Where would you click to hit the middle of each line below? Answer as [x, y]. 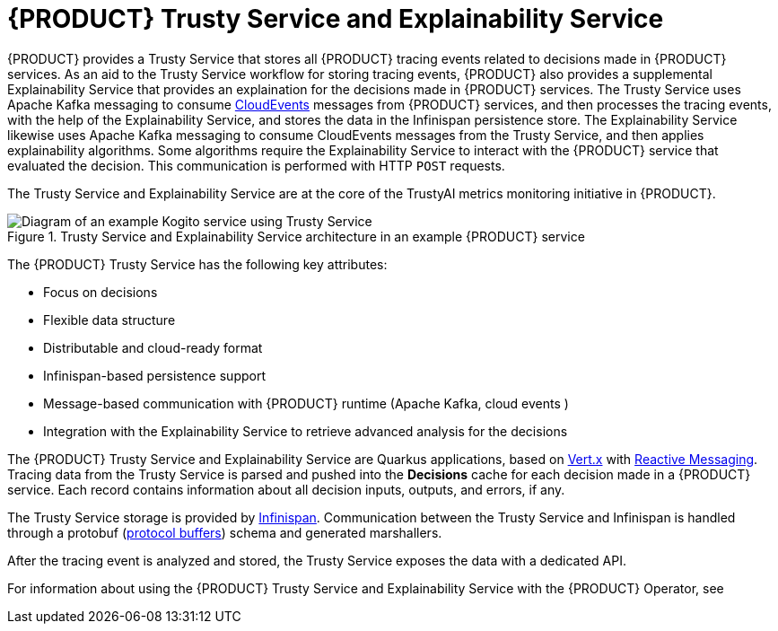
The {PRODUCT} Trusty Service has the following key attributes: [197, 264]
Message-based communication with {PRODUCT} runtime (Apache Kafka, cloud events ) [306, 403]
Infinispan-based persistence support [154, 375]
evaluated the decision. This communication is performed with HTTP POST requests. [256, 165]
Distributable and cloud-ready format [153, 347]
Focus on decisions [101, 292]
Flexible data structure [109, 320]
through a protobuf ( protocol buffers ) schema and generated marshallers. [225, 532]
